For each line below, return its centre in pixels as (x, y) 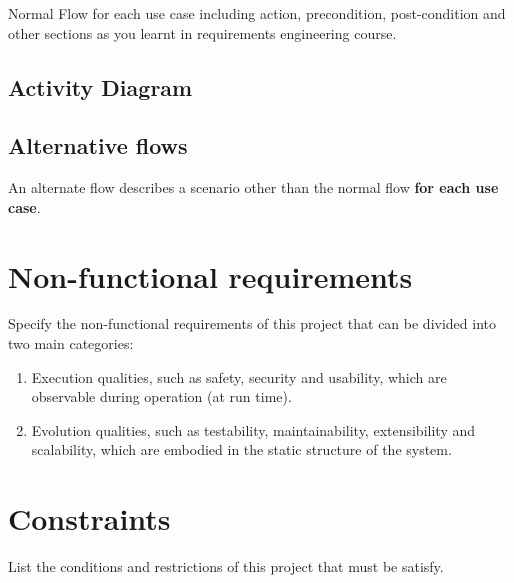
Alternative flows (98, 145)
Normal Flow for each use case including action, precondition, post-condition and (257, 13)
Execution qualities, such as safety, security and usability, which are (239, 376)
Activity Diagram (100, 86)
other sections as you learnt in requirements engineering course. (202, 32)
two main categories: (71, 343)
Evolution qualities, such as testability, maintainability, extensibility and (253, 429)
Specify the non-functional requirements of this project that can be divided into (252, 323)
